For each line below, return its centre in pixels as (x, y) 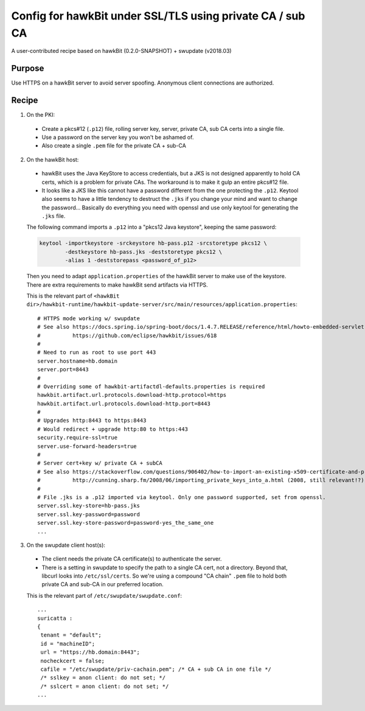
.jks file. (54, 216)
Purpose (28, 68)
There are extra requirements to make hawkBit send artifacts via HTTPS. (117, 285)
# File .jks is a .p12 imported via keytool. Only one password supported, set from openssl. (182, 497)
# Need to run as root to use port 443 (97, 352)
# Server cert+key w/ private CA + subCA (100, 463)
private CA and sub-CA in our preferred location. (103, 584)
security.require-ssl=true (78, 438)
